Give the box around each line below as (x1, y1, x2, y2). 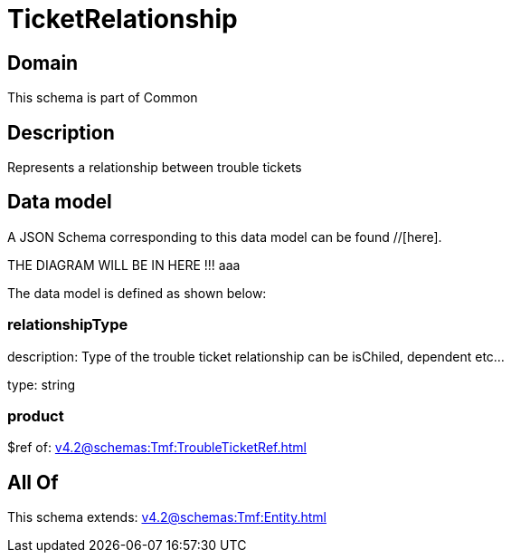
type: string (7, 376, 76, 392)
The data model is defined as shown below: (7, 285, 267, 301)
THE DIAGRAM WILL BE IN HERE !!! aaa (7, 256, 241, 273)
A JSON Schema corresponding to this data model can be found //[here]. (7, 228, 442, 245)
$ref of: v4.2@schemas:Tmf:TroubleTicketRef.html (7, 439, 307, 456)
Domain (7, 51, 79, 74)
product (7, 406, 64, 425)
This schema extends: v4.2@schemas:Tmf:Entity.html (7, 509, 326, 526)
